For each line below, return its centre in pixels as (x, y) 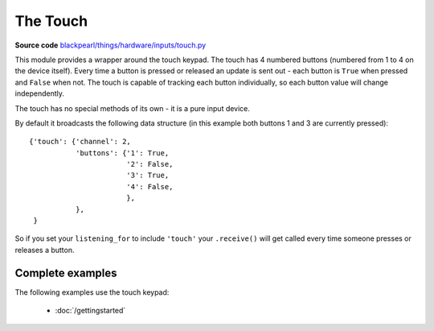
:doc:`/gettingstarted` (90, 311)
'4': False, (149, 186)
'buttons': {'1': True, (122, 153)
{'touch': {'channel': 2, (80, 142)
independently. (39, 93)
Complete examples (66, 273)
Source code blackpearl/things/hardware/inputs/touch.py (111, 45)
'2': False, (149, 164)
